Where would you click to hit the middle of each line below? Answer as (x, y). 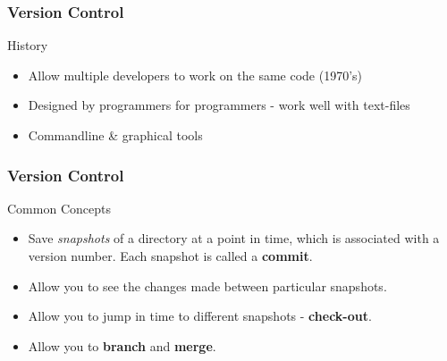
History (28, 45)
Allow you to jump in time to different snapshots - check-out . (200, 316)
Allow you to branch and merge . (122, 345)
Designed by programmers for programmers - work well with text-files (219, 105)
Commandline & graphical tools (115, 135)
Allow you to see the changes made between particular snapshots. (207, 285)
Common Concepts (59, 208)
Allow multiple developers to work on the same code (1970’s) (195, 75)
